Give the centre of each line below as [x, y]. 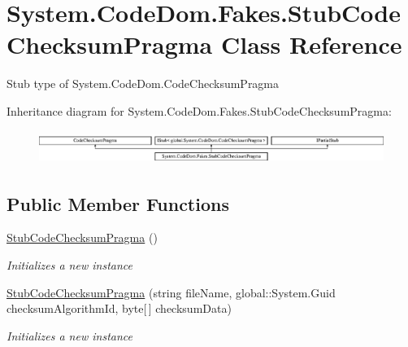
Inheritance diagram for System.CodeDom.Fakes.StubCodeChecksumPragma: [199, 110]
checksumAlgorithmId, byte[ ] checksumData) [119, 308]
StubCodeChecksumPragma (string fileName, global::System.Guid [171, 292]
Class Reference [311, 44]
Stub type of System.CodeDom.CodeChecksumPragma [143, 83]
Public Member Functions [118, 203]
